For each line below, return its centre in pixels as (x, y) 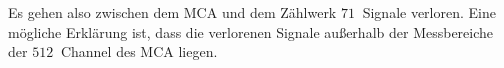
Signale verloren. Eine (429, 12)
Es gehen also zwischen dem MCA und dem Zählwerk (172, 12)
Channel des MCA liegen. (139, 51)
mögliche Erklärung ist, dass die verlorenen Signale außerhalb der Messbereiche (251, 31)
